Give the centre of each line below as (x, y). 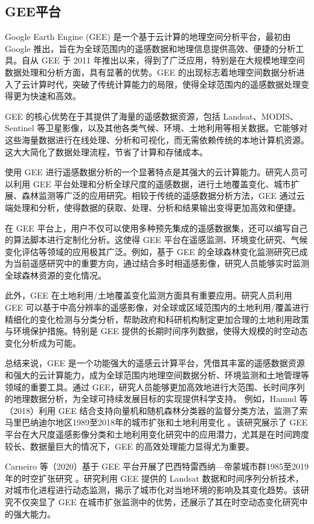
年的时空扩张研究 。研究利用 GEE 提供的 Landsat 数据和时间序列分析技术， (154, 478)
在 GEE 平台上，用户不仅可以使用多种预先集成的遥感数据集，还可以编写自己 (156, 228)
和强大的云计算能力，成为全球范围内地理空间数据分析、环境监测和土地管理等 (157, 375)
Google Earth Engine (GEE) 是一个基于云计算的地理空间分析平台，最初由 (148, 37)
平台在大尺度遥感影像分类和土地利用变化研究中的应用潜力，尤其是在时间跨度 (157, 434)
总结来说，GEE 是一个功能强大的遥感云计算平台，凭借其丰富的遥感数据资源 (155, 363)
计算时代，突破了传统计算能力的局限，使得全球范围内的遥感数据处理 (165, 84)
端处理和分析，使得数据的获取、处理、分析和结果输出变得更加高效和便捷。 (153, 207)
